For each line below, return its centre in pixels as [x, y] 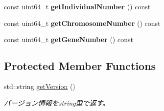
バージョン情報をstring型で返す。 [57, 102]
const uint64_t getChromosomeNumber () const [82, 23]
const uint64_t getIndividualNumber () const [77, 6]
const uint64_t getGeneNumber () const [69, 39]
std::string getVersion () [40, 86]
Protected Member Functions [80, 66]
